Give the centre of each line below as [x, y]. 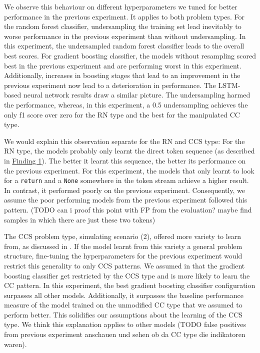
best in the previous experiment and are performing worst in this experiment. [123, 65]
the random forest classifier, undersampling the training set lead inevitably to [123, 26]
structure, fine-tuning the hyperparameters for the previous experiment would [123, 256]
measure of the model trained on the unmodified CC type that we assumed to [123, 305]
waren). [15, 344]
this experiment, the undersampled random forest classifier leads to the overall [124, 46]
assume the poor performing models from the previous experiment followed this [126, 200]
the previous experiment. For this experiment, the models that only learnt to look [129, 170]
